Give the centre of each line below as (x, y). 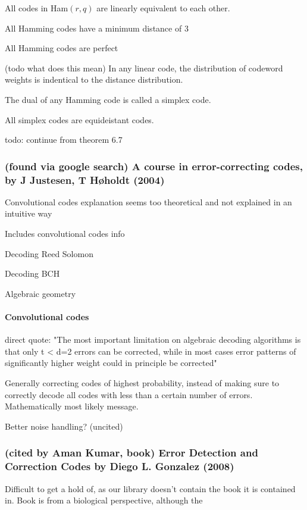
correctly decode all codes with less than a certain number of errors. (129, 394)
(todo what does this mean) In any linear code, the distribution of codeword (144, 68)
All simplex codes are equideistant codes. (79, 119)
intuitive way (29, 213)
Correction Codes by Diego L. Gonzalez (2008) (120, 466)
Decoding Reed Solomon (49, 253)
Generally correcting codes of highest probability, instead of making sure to (142, 383)
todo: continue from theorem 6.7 (64, 140)
